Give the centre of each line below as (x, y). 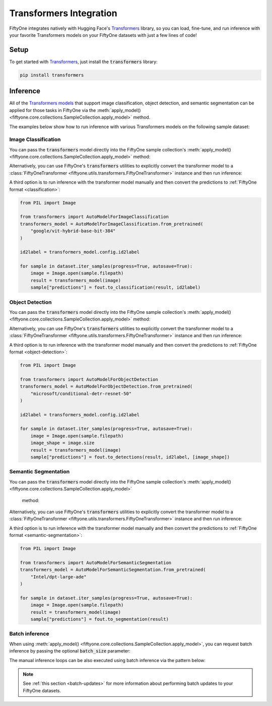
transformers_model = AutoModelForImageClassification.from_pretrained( (112, 224)
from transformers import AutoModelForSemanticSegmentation (96, 562)
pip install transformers (52, 75)
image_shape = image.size (62, 443)
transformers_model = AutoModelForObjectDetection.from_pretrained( (106, 387)
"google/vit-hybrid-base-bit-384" (73, 231)
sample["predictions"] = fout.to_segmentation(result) (99, 619)
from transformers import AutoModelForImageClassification (94, 217)
